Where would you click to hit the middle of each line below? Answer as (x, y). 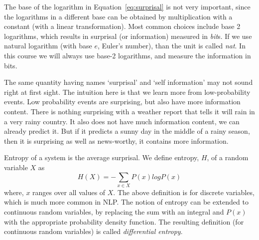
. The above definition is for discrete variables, (184, 192)
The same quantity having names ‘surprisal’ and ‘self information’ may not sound (129, 82)
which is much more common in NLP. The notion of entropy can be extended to (126, 202)
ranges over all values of (69, 192)
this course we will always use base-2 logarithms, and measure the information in (128, 55)
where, (14, 192)
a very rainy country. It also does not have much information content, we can (122, 121)
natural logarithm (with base (48, 46)
